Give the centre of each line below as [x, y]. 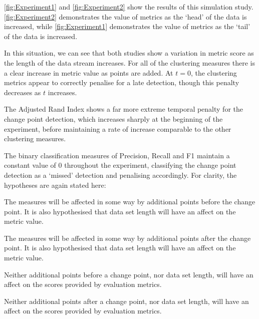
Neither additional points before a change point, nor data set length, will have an [129, 274]
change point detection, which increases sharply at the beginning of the [113, 118]
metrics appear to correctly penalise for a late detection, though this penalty [122, 82]
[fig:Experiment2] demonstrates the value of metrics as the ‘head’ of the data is [125, 16]
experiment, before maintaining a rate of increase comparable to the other [118, 128]
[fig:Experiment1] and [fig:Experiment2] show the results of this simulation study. [129, 7]
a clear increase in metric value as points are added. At [89, 72]
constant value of [30, 165]
